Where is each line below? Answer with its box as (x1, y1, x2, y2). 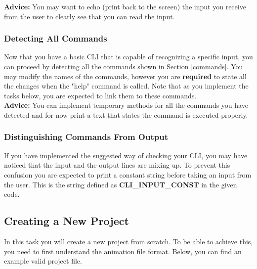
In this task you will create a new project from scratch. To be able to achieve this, (4, 236, 253, 246)
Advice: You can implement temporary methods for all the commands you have (4, 100, 248, 110)
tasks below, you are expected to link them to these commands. (4, 90, 197, 100)
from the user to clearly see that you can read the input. (4, 11, 175, 21)
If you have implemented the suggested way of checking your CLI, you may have (4, 150, 248, 160)
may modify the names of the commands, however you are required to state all (4, 71, 247, 81)
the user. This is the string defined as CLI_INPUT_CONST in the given (4, 179, 237, 189)
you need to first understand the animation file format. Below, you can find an (4, 246, 242, 256)
